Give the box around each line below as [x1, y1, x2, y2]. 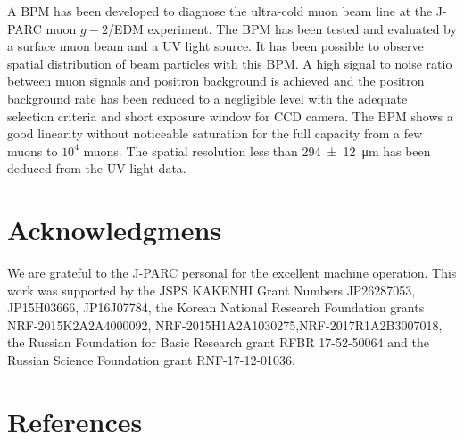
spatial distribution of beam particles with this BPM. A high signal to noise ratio [7, 54, 452, 72]
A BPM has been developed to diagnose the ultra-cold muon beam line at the [7, 2, 433, 20]
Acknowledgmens [7, 212, 222, 248]
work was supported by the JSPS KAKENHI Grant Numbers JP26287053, [7, 280, 416, 299]
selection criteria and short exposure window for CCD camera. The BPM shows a [7, 106, 453, 125]
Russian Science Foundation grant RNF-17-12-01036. [7, 351, 295, 369]
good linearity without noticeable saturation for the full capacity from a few [7, 124, 423, 143]
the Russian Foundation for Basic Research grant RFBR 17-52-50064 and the [7, 333, 429, 352]
